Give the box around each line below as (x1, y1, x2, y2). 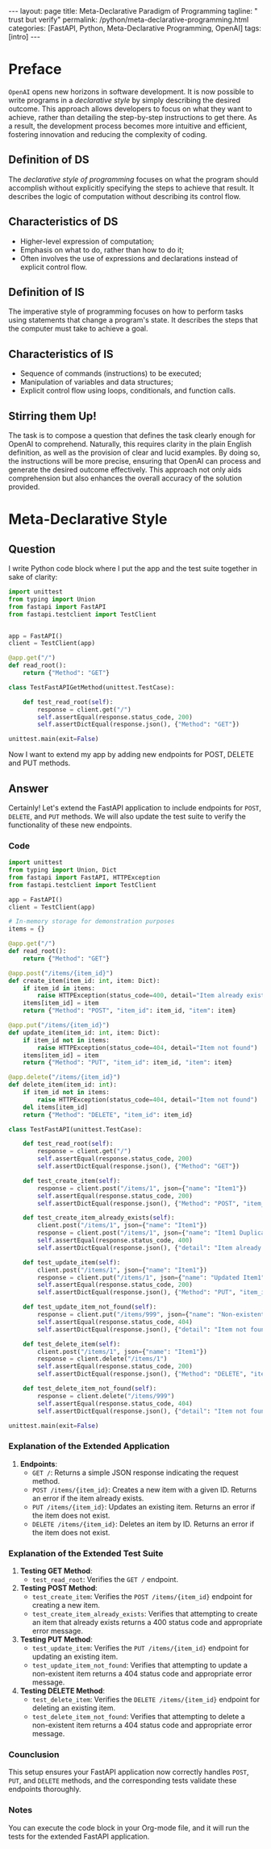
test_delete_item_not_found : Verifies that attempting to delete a (31, 1712, 246, 1722)
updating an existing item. (31, 1651, 119, 1662)
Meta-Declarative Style (8, 510, 168, 529)
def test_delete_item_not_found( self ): (23, 1385, 157, 1393)
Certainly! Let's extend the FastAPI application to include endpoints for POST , (8, 802, 262, 812)
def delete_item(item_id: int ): (8, 1081, 117, 1089)
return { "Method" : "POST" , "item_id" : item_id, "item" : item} (23, 1006, 236, 1015)
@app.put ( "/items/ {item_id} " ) (8, 1022, 110, 1030)
